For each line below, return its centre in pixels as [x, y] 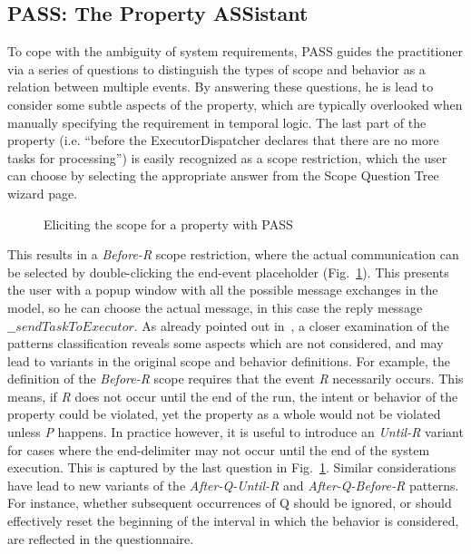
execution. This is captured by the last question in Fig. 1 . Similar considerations [232, 467]
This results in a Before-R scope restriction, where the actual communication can [233, 254]
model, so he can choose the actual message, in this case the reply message [215, 307]
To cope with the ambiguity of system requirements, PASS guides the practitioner [235, 51]
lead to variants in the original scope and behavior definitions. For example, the [229, 360]
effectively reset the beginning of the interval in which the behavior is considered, [233, 521]
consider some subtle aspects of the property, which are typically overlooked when [235, 104]
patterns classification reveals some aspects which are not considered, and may [226, 343]
